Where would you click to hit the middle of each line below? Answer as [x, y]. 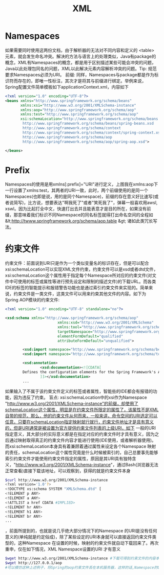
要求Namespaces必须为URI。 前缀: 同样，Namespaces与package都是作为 [80, 74]
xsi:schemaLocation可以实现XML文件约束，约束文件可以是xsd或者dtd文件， [82, 269]
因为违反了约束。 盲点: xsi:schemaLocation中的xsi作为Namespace [80, 397]
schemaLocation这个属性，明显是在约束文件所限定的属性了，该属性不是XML [82, 410]
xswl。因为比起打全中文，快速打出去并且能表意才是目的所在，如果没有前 [78, 209]
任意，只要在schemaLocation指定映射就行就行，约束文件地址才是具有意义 [79, 422]
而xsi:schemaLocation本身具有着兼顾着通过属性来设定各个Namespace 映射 [81, 446]
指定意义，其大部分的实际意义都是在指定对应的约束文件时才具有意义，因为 [80, 434]
